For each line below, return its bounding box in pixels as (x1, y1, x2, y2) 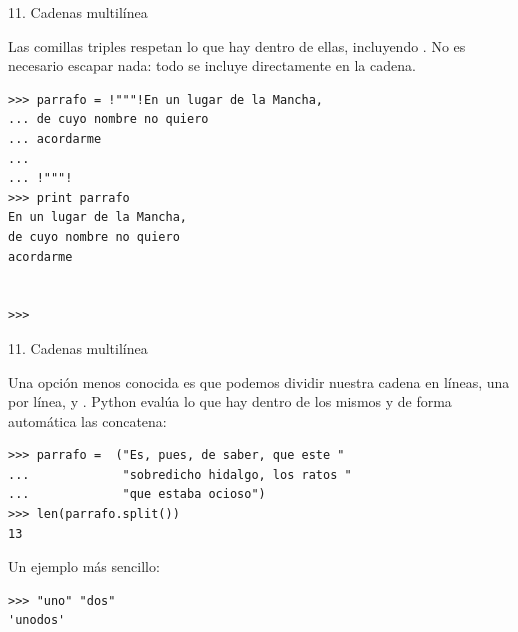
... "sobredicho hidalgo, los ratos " (8, 467, 352, 482)
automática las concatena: (8, 410, 167, 431)
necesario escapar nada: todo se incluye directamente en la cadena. (8, 55, 416, 76)
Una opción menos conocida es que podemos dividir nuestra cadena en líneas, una (8, 371, 510, 392)
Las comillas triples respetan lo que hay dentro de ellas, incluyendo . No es (8, 35, 466, 56)
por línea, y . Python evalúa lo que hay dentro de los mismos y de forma (8, 391, 452, 412)
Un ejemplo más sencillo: (8, 556, 160, 577)
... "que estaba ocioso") (8, 487, 266, 502)
